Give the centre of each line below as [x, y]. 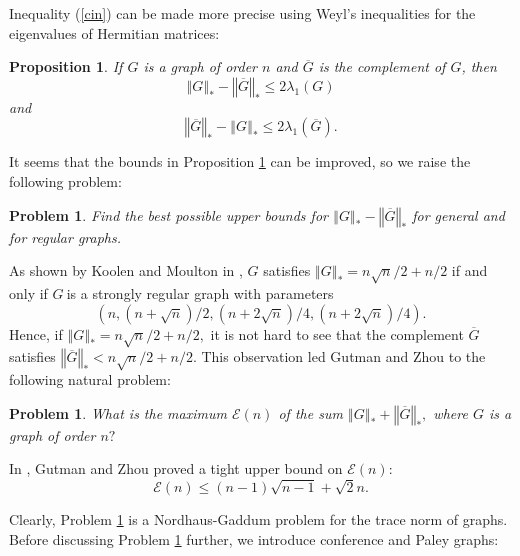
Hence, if [36, 333]
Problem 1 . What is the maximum [118, 412]
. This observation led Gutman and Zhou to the [339, 356]
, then [479, 66]
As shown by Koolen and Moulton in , [126, 270]
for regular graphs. [65, 236]
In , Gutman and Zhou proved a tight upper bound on [176, 468]
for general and [458, 214]
